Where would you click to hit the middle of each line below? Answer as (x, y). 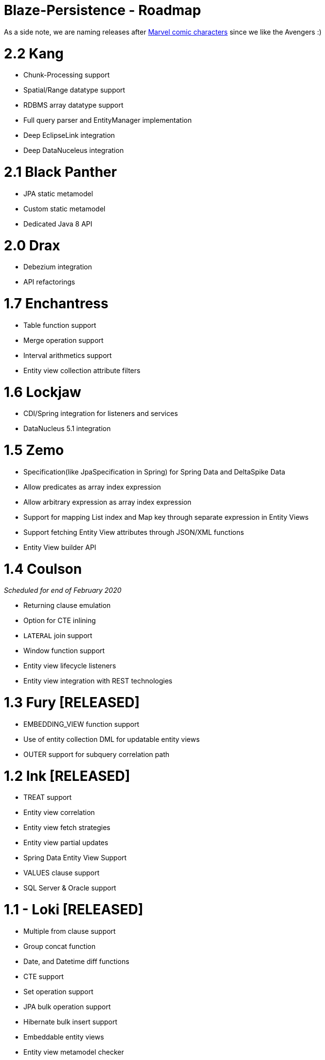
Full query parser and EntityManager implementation (108, 120)
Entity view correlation (59, 813)
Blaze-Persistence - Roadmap (103, 10)
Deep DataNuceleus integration (74, 151)
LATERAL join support (58, 636)
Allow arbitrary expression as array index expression (108, 502)
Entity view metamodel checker (74, 1052)
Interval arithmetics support (68, 355)
